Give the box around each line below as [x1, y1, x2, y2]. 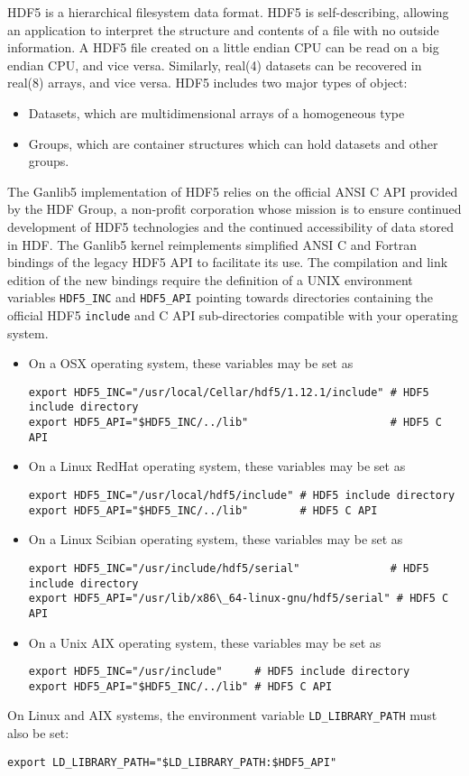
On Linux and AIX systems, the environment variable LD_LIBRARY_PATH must [7, 706, 437, 725]
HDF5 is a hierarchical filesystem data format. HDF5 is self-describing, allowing [7, 3, 449, 21]
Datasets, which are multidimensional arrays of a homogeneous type [28, 103, 405, 122]
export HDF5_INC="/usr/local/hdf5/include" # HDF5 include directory [28, 489, 455, 503]
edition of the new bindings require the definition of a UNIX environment [7, 270, 413, 289]
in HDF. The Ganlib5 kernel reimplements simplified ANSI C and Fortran [7, 235, 418, 254]
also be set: [7, 724, 69, 743]
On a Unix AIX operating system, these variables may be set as [28, 633, 382, 651]
